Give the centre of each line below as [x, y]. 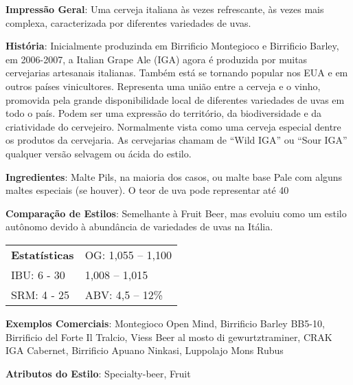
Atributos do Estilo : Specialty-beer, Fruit [98, 373]
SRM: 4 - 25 [41, 294]
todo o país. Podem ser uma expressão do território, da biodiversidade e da [164, 113]
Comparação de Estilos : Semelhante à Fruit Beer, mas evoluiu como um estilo [176, 213]
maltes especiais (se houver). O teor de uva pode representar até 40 [147, 190]
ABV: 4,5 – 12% [124, 294]
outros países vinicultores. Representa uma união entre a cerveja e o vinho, [163, 86]
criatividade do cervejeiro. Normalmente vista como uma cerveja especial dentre [173, 126]
